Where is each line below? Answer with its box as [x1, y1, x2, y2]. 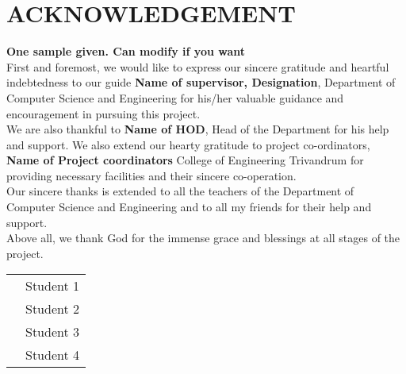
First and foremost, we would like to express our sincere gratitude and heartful [6, 58, 389, 75]
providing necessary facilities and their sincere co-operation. [6, 167, 297, 183]
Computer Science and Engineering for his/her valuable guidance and [6, 89, 344, 106]
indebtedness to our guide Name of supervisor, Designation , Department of [6, 74, 396, 91]
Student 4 [25, 345, 80, 364]
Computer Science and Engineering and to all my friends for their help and [6, 199, 372, 215]
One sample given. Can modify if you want [6, 43, 246, 60]
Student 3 [25, 322, 80, 341]
